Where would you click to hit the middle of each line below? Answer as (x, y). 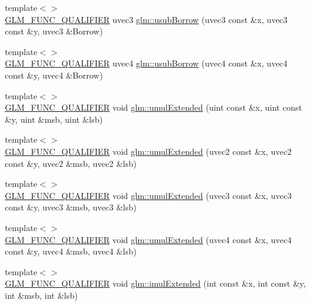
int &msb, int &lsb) (41, 295)
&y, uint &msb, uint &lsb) (54, 119)
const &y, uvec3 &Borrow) (54, 31)
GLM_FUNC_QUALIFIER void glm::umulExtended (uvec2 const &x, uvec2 (148, 151)
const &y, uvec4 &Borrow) (54, 75)
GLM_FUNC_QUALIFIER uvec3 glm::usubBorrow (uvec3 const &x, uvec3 (146, 19)
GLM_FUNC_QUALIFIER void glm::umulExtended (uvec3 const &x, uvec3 (148, 195)
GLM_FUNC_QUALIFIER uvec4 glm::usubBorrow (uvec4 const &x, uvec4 (146, 63)
